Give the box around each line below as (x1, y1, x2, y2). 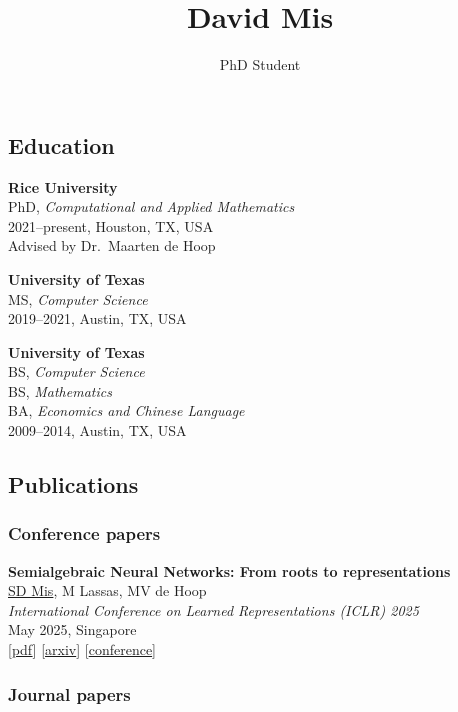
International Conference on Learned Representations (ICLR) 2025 (8, 599, 419, 620)
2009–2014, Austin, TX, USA (8, 420, 187, 441)
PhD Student (219, 54, 301, 75)
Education (8, 129, 115, 160)
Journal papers (8, 681, 131, 706)
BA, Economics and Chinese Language (8, 400, 245, 421)
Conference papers (8, 521, 161, 546)
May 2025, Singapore (8, 619, 137, 640)
